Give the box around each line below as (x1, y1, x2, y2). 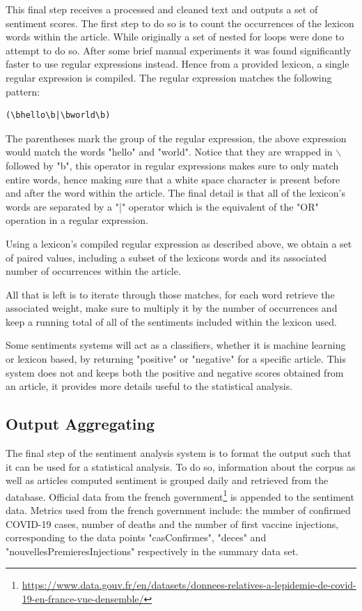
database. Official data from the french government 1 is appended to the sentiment (6, 487, 354, 504)
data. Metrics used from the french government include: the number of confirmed (6, 503, 351, 518)
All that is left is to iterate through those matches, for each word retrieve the (6, 287, 335, 301)
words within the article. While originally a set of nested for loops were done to (6, 29, 345, 44)
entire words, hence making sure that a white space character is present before (6, 172, 340, 186)
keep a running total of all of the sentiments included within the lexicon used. (6, 314, 337, 329)
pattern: (6, 84, 40, 98)
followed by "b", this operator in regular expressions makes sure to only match (6, 158, 339, 172)
